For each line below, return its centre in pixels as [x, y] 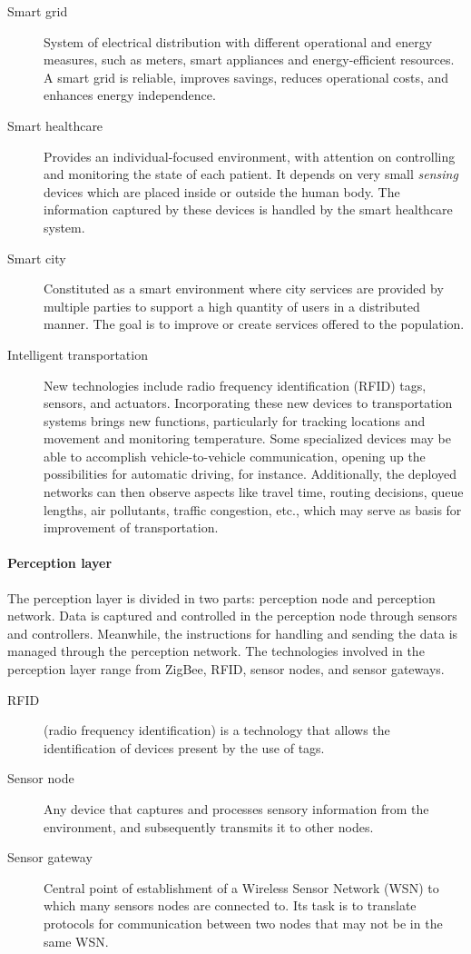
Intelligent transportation [78, 354]
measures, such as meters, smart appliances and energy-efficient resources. [249, 60]
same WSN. [76, 941]
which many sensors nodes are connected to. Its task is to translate [230, 905]
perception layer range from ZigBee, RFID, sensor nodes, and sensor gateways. [226, 669]
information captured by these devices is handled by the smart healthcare [248, 209]
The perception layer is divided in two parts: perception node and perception [221, 597]
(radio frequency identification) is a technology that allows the [217, 730]
